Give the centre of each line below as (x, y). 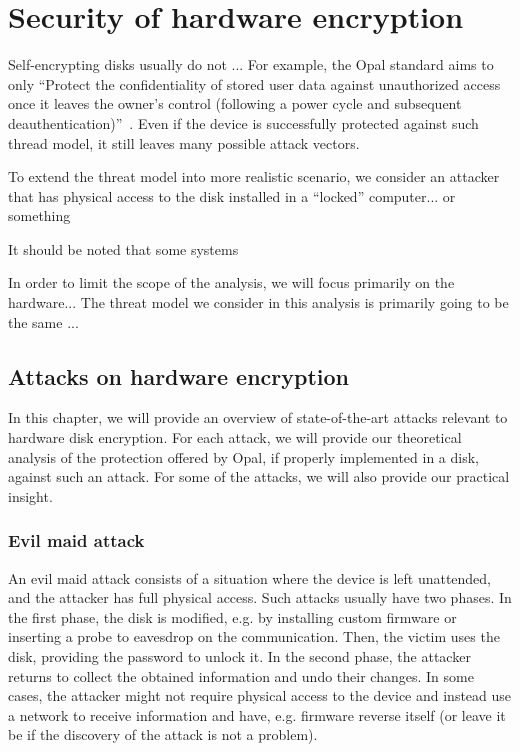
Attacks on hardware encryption (179, 375)
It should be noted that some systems (123, 248)
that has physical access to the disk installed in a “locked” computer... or (232, 195)
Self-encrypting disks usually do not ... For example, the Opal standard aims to (251, 64)
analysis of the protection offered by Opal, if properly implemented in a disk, (243, 456)
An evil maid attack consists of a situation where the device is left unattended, (250, 577)
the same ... (43, 321)
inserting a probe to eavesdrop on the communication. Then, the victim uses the (254, 636)
